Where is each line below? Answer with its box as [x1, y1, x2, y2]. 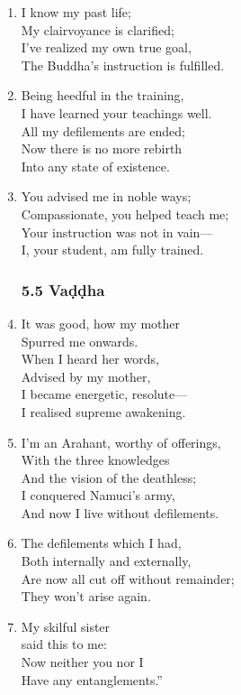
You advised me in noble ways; [21, 187, 192, 206]
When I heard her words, [21, 349, 159, 368]
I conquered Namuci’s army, [21, 486, 175, 505]
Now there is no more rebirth [21, 139, 183, 158]
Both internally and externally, [21, 551, 192, 570]
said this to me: [21, 635, 107, 653]
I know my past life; [21, 3, 131, 21]
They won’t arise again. [21, 587, 151, 606]
